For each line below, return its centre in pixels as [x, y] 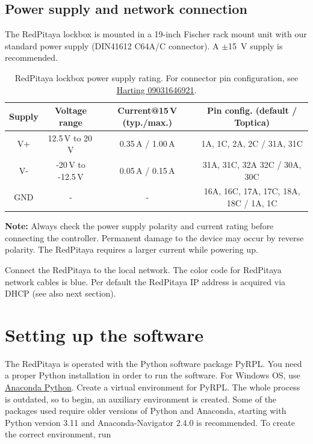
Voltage [71, 110]
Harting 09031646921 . [156, 89]
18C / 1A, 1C [252, 203]
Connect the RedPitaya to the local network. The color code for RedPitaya [143, 269]
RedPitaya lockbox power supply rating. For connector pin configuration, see [156, 77]
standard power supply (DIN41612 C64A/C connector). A [112, 45]
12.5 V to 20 [70, 137]
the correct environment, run [58, 434]
